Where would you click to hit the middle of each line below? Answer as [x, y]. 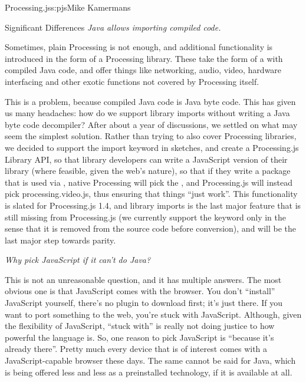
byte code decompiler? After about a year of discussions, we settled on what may [151, 124]
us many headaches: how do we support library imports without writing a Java [147, 113]
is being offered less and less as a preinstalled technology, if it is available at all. [149, 372]
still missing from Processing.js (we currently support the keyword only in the [145, 217]
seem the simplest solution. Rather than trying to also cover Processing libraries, [151, 136]
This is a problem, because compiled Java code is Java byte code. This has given [150, 101]
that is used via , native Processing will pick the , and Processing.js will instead [149, 182]
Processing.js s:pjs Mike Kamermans [68, 7]
